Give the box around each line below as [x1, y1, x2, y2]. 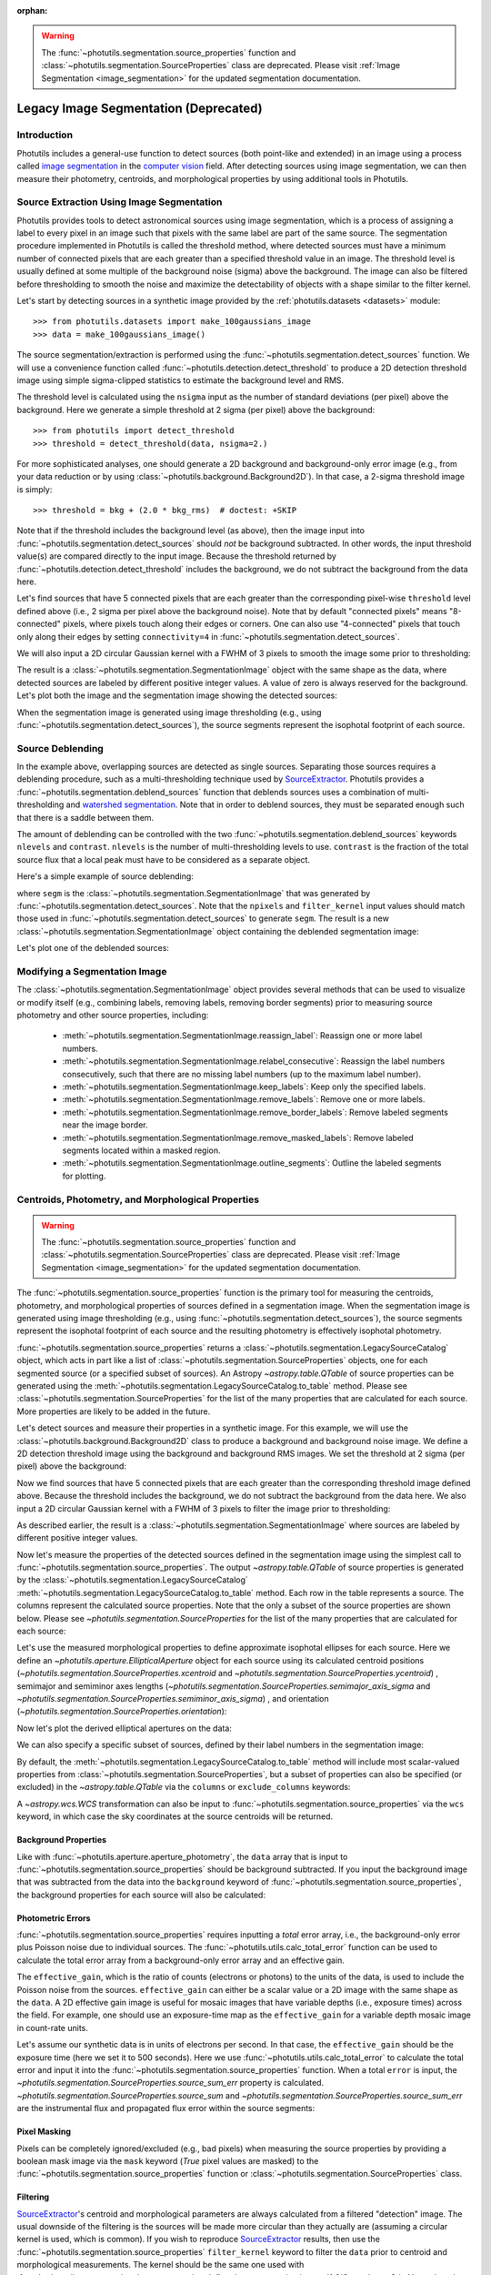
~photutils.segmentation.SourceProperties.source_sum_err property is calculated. [16, 2078, 325, 2088]
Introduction [16, 128, 73, 141]
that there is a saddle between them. [16, 812, 155, 823]
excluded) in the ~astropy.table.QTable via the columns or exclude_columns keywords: [16, 1782, 351, 1793]
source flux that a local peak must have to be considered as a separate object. [16, 854, 311, 864]
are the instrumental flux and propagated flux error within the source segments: [16, 2103, 316, 2114]
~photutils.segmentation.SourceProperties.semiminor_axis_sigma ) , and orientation [16, 1693, 329, 1704]
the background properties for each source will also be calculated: [16, 1889, 266, 1900]
